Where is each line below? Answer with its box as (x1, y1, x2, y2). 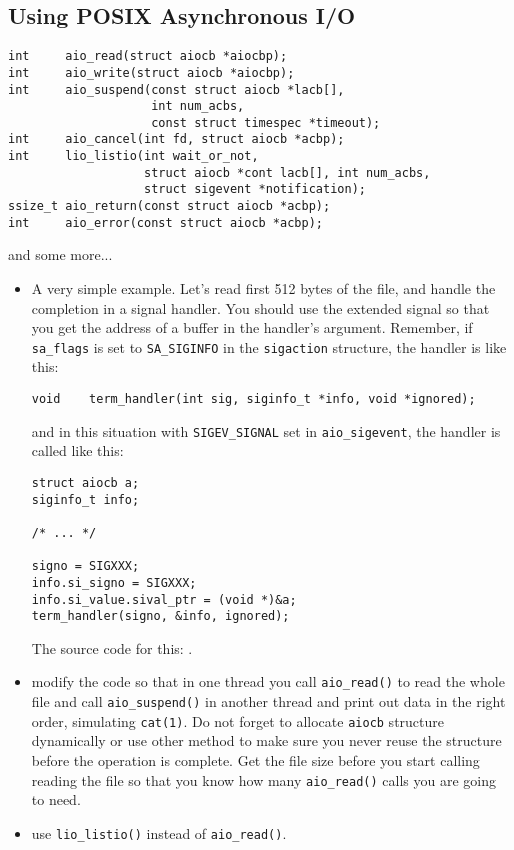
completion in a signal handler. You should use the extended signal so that (31, 297, 490, 318)
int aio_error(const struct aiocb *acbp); (8, 215, 323, 230)
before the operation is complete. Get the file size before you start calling (31, 750, 480, 771)
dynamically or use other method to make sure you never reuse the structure (31, 730, 502, 751)
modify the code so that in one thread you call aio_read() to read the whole (31, 671, 505, 692)
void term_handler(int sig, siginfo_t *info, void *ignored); (31, 392, 476, 407)
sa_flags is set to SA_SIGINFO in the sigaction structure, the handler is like (31, 336, 507, 357)
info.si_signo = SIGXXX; (31, 575, 197, 590)
